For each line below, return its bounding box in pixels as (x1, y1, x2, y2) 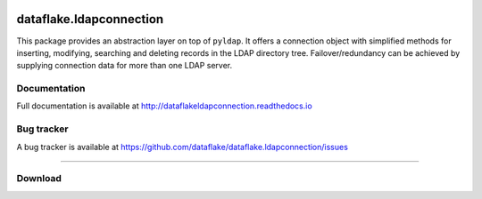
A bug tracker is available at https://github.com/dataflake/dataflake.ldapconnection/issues (16, 141, 348, 152)
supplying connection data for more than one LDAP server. (16, 60, 233, 71)
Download (16, 172, 62, 185)
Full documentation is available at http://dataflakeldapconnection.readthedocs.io (16, 100, 312, 111)
